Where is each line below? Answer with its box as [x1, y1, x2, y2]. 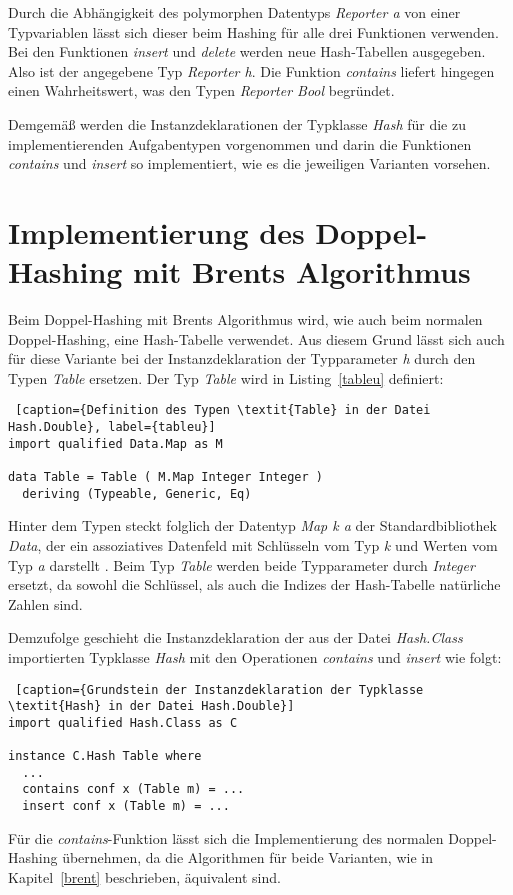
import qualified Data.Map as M [8, 436, 223, 451]
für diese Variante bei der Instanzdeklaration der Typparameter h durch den [8, 348, 476, 369]
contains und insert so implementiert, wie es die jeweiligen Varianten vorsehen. [8, 153, 491, 174]
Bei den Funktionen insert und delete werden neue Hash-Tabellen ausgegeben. [8, 41, 486, 62]
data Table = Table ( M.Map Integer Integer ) [8, 470, 323, 485]
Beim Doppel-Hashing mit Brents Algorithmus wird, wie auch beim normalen [8, 309, 483, 330]
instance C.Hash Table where [8, 749, 202, 764]
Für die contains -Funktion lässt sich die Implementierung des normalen [8, 827, 444, 848]
